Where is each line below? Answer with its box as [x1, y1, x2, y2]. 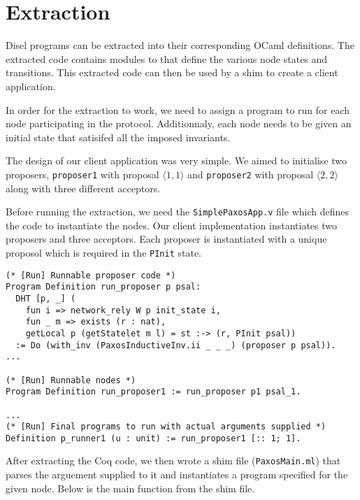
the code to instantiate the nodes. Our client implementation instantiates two [6, 217, 337, 232]
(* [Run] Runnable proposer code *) [6, 270, 176, 280]
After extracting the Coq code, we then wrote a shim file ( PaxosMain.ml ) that [6, 453, 341, 468]
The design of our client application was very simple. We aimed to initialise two [6, 153, 347, 168]
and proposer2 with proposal [187, 166, 314, 181]
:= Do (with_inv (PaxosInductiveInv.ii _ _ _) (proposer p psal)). [15, 340, 336, 350]
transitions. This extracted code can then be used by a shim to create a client [6, 65, 338, 80]
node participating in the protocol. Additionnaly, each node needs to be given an [6, 116, 352, 131]
